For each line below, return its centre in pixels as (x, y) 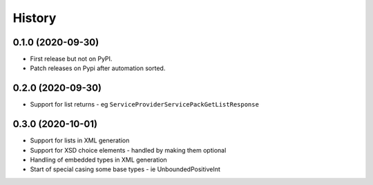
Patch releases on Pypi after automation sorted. (98, 68)
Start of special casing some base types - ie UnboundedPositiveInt (125, 169)
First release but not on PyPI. (71, 59)
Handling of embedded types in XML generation (98, 160)
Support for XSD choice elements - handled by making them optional (128, 150)
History (35, 18)
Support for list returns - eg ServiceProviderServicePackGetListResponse (144, 105)
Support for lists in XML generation (80, 140)
